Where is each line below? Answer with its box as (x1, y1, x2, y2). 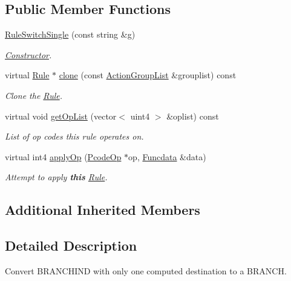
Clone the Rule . (5, 89, 63, 101)
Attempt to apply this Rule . (5, 171, 108, 183)
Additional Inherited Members (5, 200, 200, 219)
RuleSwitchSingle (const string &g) (5, 28, 136, 41)
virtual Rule (5, 69, 50, 81)
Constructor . (5, 48, 52, 61)
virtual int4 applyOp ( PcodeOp (5, 150, 122, 163)
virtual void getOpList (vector (5, 109, 117, 122)
